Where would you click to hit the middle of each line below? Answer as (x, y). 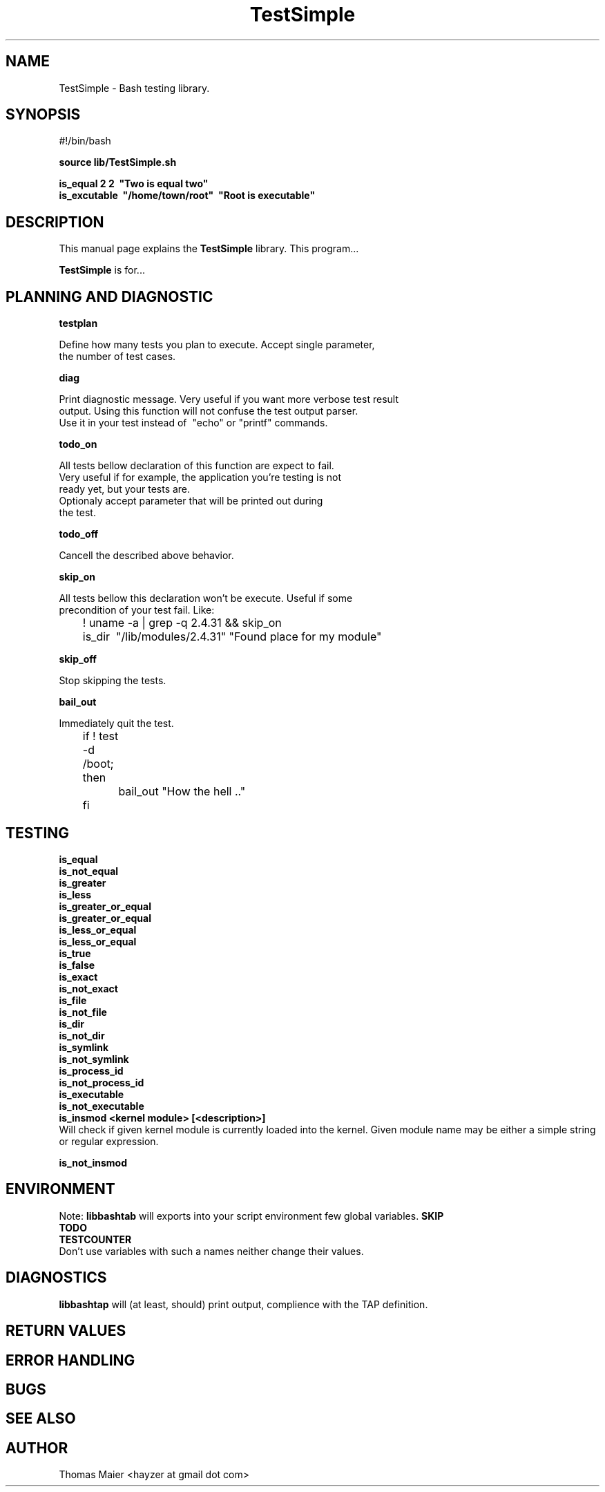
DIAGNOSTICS (56, 1278)
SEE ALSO (41, 1419)
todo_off (79, 534)
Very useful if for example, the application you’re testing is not (200, 478)
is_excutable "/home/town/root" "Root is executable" (187, 196)
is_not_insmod (93, 1162)
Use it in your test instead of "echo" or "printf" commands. (193, 423)
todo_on (78, 444)
